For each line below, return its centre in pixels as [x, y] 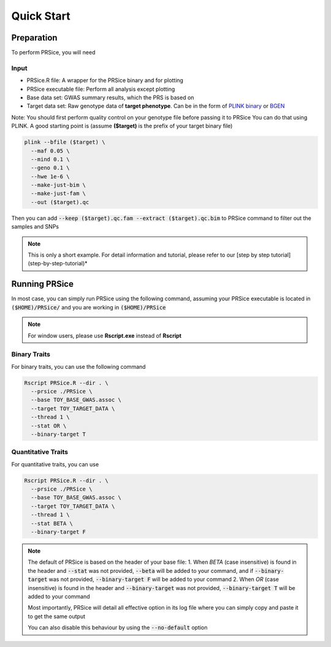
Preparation [34, 38]
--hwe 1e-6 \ [50, 176]
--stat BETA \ [52, 523]
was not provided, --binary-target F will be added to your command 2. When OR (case [164, 580]
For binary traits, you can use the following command [79, 366]
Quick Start [41, 16]
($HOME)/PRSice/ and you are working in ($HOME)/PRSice [89, 307]
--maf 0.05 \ [50, 151]
